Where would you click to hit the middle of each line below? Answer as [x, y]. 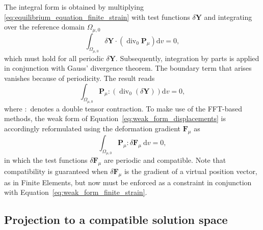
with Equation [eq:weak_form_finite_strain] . [76, 192]
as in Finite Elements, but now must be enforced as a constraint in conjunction [128, 182]
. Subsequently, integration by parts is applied [187, 58]
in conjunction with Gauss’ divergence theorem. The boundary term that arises [128, 68]
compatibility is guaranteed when [56, 171]
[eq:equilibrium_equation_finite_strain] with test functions [97, 17]
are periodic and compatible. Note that [165, 160]
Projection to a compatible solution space [116, 220]
